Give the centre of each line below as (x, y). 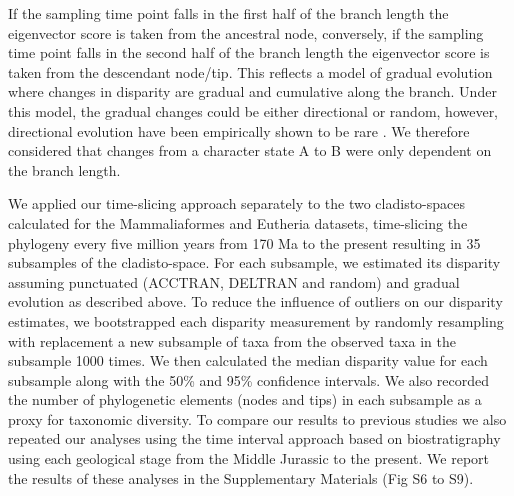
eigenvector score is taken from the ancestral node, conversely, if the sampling (246, 32)
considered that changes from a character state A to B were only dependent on (250, 150)
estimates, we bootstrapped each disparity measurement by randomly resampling (256, 320)
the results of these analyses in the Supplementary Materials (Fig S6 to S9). (241, 477)
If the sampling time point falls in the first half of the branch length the (228, 13)
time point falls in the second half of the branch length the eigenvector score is (249, 52)
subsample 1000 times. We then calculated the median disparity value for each (248, 360)
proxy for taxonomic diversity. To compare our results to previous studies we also (257, 418)
